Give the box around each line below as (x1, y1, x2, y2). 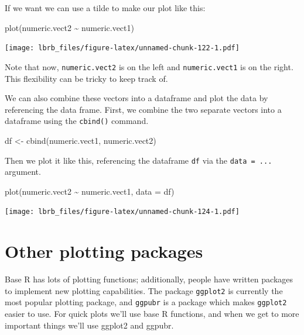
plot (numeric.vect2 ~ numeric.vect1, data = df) (5, 185, 175, 197)
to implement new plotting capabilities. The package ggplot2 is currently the (5, 284, 283, 296)
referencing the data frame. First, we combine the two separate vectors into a (5, 103, 282, 115)
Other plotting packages (5, 239, 203, 263)
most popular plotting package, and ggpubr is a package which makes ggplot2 (5, 296, 287, 308)
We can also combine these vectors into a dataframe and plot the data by (5, 92, 268, 104)
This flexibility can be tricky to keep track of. (5, 72, 168, 84)
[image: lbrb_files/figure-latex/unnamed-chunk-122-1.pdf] (5, 44, 240, 53)
